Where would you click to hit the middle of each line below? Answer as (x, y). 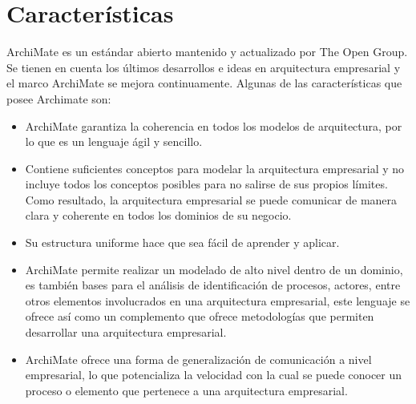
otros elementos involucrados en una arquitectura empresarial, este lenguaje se (218, 300)
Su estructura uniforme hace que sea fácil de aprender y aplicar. (182, 242)
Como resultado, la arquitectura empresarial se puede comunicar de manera (211, 199)
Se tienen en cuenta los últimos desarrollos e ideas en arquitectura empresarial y (204, 67)
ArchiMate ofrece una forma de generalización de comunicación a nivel (198, 359)
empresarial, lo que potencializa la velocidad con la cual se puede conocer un (214, 375)
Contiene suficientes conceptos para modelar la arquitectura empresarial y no (215, 168)
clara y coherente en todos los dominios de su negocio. (158, 215)
